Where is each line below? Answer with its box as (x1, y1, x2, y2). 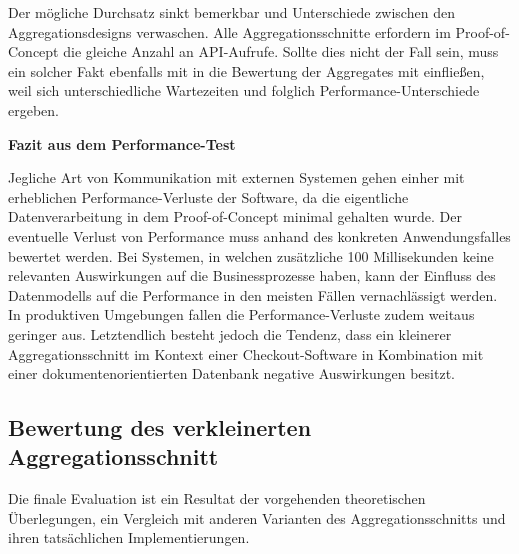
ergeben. (8, 99, 59, 120)
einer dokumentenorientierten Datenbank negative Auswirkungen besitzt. (8, 363, 455, 384)
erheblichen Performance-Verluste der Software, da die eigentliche (8, 186, 409, 207)
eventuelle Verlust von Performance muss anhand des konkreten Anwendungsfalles (8, 225, 511, 246)
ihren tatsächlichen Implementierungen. (8, 527, 250, 548)
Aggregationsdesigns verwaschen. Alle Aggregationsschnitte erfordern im (8, 21, 451, 42)
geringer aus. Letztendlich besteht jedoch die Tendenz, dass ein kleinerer (8, 323, 452, 344)
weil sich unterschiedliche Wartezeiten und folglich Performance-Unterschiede (8, 80, 480, 101)
